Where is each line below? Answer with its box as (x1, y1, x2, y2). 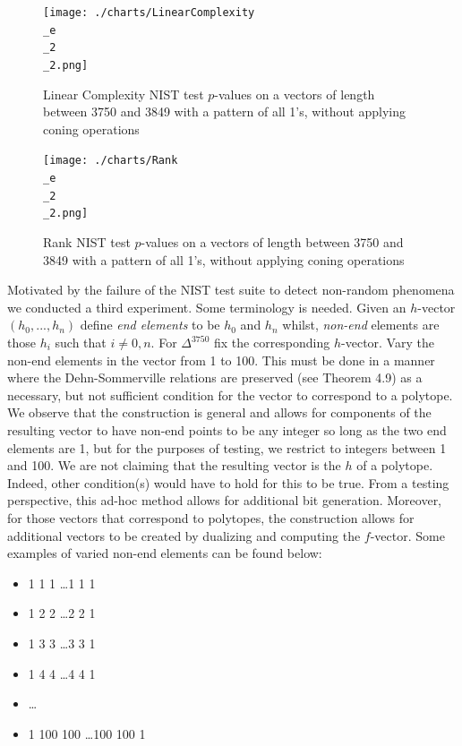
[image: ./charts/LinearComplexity (43, 6, 255, 19)
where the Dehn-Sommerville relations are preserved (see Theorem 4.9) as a (7, 368, 423, 387)
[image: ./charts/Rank (43, 154, 178, 167)
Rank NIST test (43, 233, 131, 252)
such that (55, 333, 107, 351)
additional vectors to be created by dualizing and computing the (7, 526, 361, 544)
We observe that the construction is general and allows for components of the (7, 403, 432, 422)
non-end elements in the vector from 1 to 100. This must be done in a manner (7, 350, 435, 369)
